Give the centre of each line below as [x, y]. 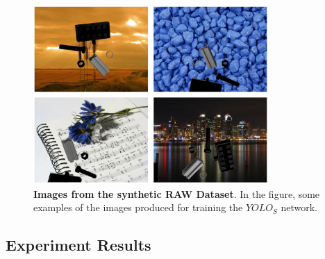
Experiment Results [78, 245]
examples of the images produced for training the [138, 207]
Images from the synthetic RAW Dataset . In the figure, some [177, 193]
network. [299, 207]
